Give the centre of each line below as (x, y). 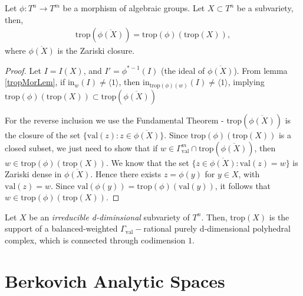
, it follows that (243, 185)
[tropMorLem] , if (35, 82)
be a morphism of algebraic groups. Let (134, 8)
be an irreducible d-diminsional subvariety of (109, 217)
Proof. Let (23, 70)
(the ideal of (183, 70)
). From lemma (261, 70)
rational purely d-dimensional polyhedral (217, 228)
